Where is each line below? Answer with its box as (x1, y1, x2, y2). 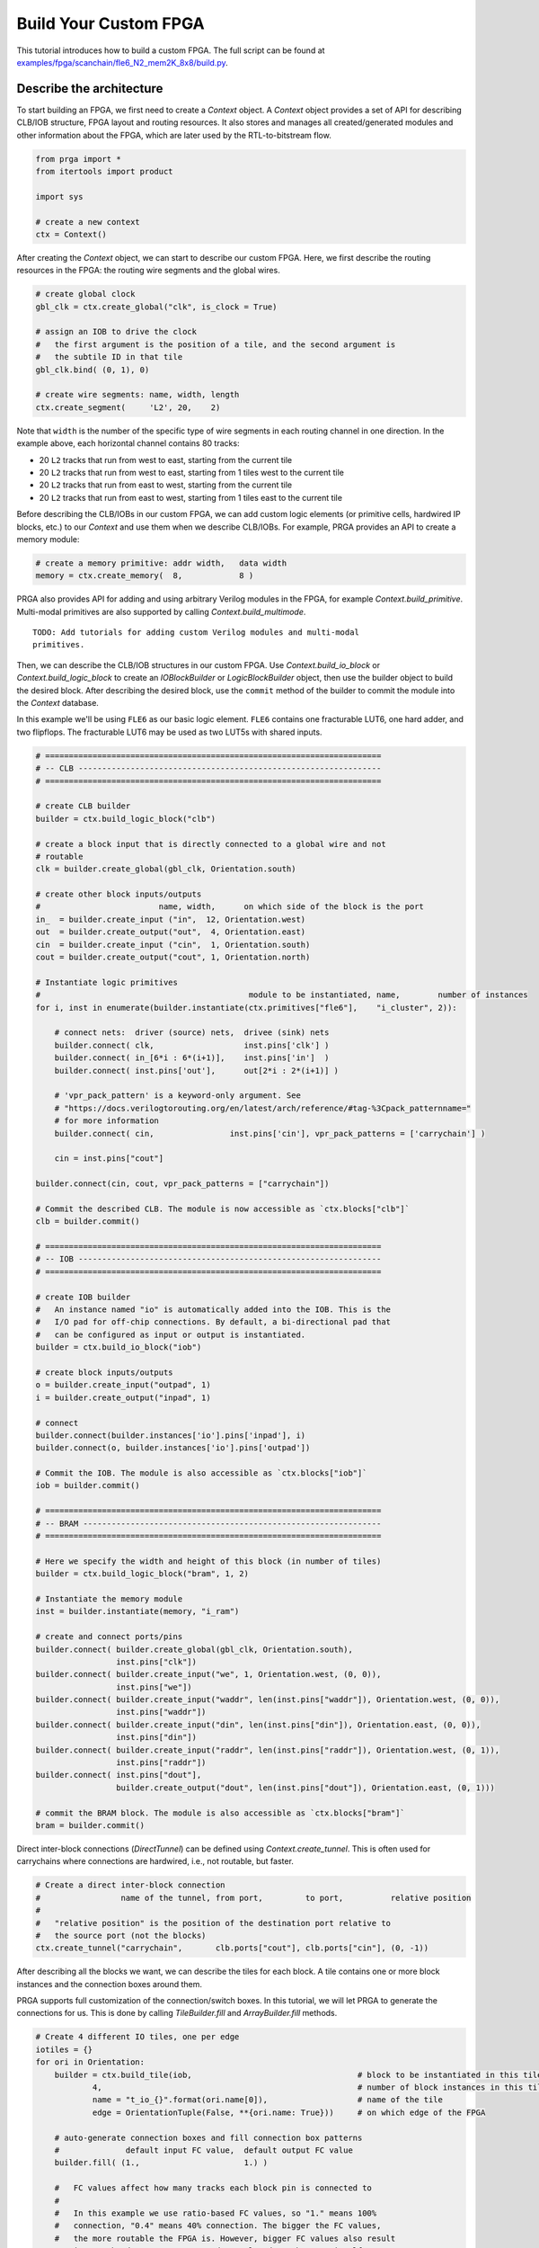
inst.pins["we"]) (115, 1682, 192, 1692)
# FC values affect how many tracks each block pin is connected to (54, 2183, 373, 2193)
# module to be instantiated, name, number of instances (35, 990, 529, 1000)
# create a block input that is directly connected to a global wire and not (35, 839, 386, 849)
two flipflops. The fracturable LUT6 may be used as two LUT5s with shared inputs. (16, 727, 323, 737)
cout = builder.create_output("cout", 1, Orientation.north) (35, 952, 311, 962)
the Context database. (16, 698, 99, 709)
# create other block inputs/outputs (35, 889, 202, 899)
